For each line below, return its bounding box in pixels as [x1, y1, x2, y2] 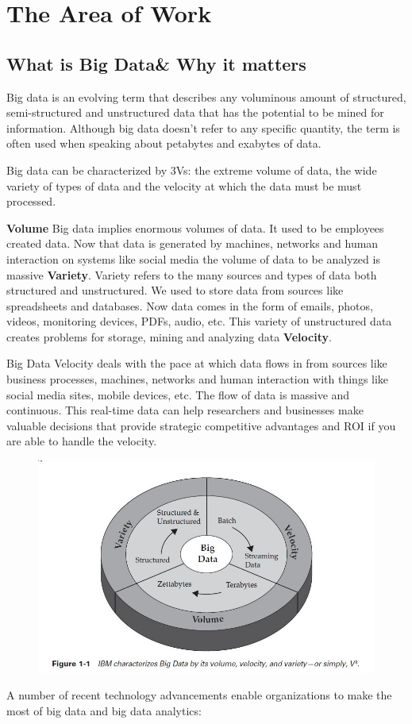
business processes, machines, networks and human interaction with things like [6, 371, 389, 387]
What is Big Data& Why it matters [6, 51, 306, 75]
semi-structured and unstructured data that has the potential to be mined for [6, 104, 384, 121]
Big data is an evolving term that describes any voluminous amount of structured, [6, 88, 406, 105]
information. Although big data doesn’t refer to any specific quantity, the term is [6, 119, 400, 136]
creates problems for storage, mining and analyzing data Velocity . [6, 328, 332, 345]
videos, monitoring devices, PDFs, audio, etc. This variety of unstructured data [6, 313, 392, 329]
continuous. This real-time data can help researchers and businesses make [6, 402, 364, 418]
